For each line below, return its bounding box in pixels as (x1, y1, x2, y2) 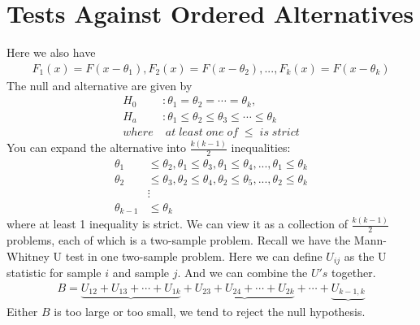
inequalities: (231, 139, 291, 156)
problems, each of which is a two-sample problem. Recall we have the (6, 232, 351, 249)
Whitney (6, 247, 50, 264)
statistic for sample (6, 264, 102, 281)
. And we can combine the (177, 264, 308, 281)
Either (6, 303, 38, 320)
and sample (112, 264, 170, 281)
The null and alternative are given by (6, 76, 193, 93)
